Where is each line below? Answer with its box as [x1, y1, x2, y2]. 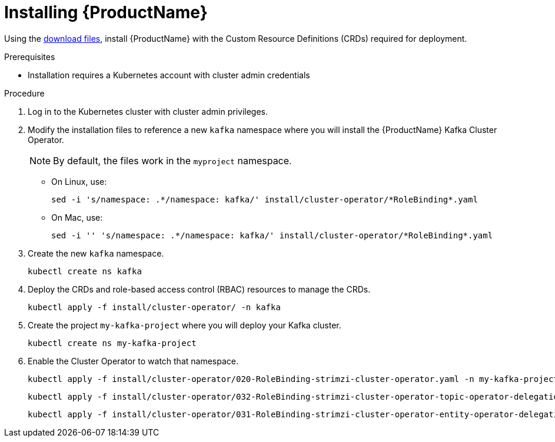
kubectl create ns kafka [28, 266, 142, 276]
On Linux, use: [51, 176, 107, 187]
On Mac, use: [51, 212, 103, 222]
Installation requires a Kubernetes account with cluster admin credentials [28, 69, 310, 80]
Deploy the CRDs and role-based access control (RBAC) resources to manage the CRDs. [28, 284, 371, 294]
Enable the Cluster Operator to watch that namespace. [28, 355, 238, 366]
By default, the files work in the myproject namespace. [53, 154, 292, 167]
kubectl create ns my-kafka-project [28, 338, 197, 348]
